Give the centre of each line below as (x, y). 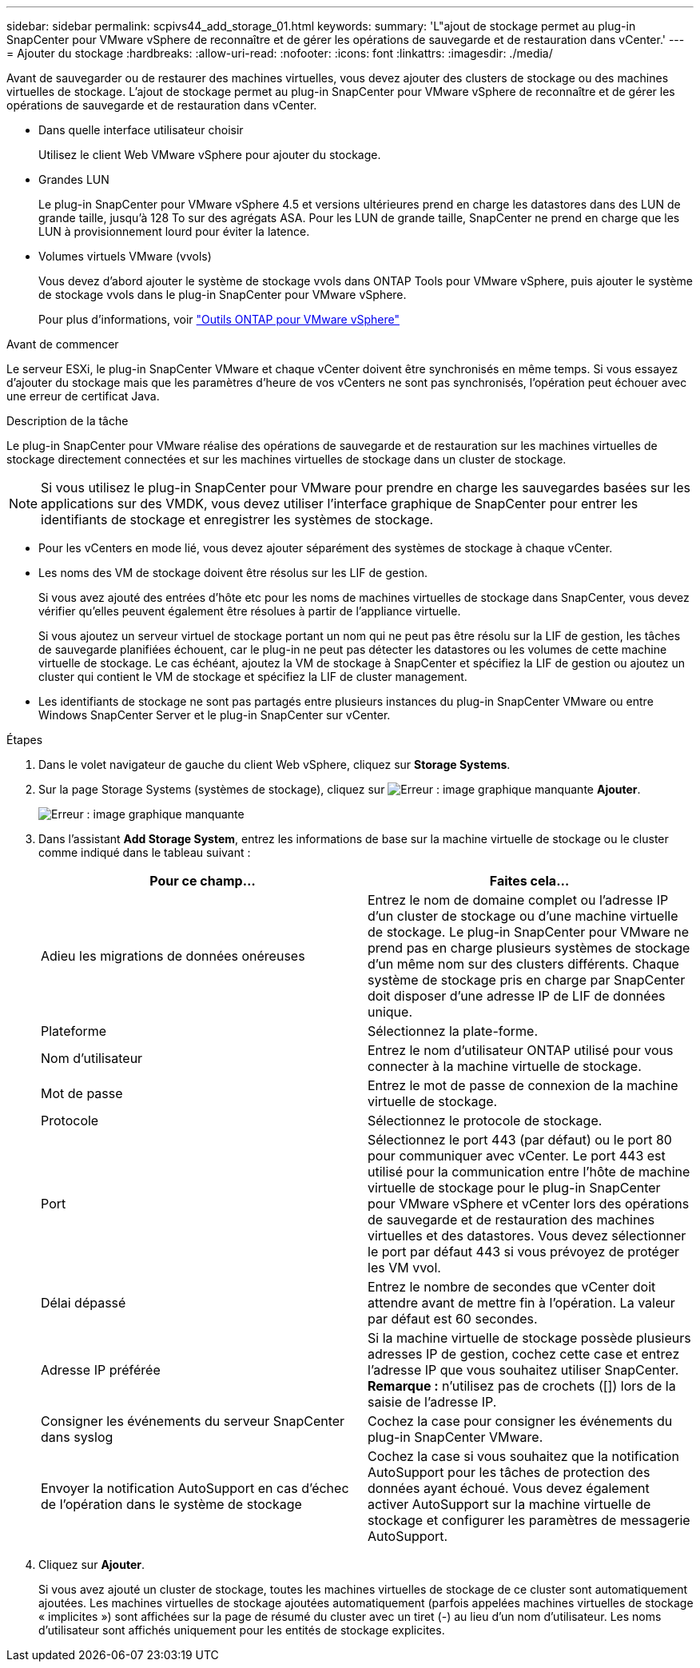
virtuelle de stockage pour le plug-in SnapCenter (514, 1188)
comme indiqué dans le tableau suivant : (145, 852)
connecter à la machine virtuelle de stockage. (505, 1066)
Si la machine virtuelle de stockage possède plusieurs (529, 1338)
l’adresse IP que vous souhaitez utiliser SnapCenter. (523, 1370)
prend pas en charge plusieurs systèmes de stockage (529, 948)
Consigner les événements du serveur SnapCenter (193, 1421)
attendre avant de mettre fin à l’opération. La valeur (521, 1303)
